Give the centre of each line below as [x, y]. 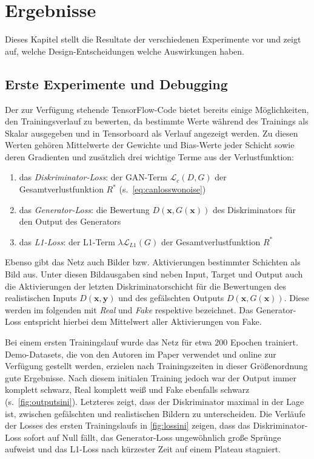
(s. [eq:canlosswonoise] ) [162, 189]
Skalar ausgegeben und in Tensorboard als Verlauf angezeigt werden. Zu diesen [152, 133]
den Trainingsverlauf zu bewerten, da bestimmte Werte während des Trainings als [157, 121]
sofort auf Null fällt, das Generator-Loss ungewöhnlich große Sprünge [152, 437]
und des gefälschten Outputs [171, 298]
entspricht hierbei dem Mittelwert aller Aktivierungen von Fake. [143, 321]
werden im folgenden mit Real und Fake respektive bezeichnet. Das [129, 309]
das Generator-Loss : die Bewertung [84, 209]
